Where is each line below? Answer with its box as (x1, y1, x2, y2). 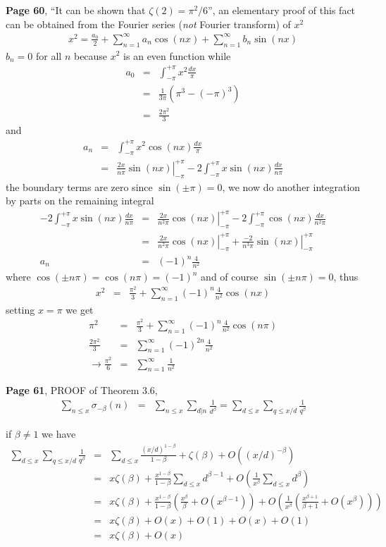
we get (66, 302, 94, 316)
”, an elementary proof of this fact (208, 3, 356, 17)
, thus (333, 269, 359, 284)
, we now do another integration (222, 179, 361, 194)
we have (42, 426, 76, 441)
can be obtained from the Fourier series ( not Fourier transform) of (6, 16, 291, 31)
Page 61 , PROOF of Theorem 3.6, (6, 383, 158, 398)
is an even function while (123, 48, 231, 63)
